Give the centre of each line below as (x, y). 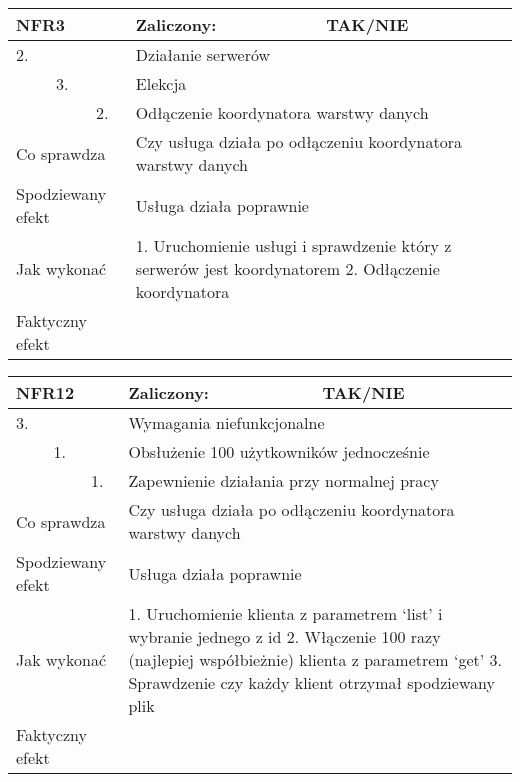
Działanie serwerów (203, 54)
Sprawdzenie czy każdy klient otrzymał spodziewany (311, 682)
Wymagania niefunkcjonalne (226, 422)
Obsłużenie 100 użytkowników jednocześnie (279, 451)
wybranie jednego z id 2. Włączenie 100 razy (284, 636)
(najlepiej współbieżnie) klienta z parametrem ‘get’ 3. (315, 659)
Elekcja (161, 83)
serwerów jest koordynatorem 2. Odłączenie (287, 268)
